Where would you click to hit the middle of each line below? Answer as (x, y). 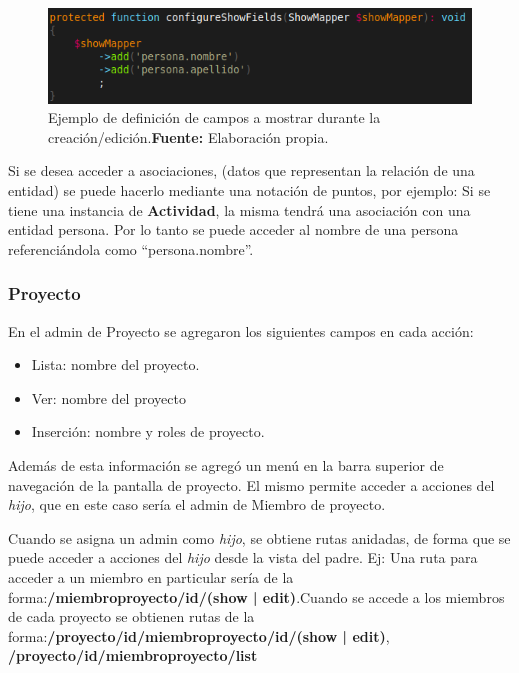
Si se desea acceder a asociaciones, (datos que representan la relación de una (241, 170)
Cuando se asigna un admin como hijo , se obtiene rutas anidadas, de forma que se (259, 537)
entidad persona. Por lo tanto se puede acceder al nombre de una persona (233, 229)
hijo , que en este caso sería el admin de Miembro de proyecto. (197, 504)
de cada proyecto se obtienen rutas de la (131, 616)
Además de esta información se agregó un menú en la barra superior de (226, 465)
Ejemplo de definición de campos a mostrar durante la (214, 117)
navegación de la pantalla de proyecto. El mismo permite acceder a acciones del (251, 484)
